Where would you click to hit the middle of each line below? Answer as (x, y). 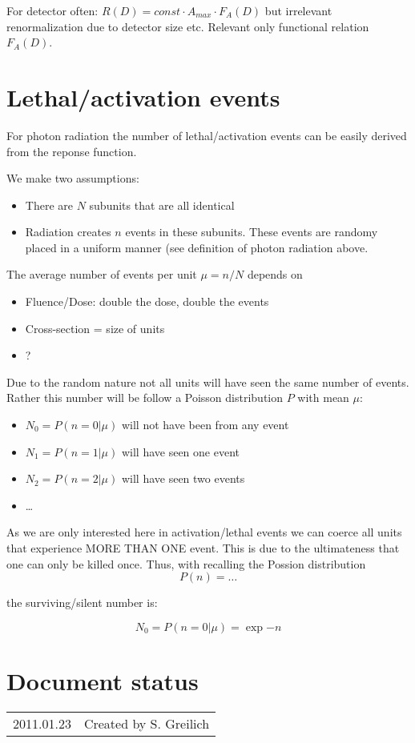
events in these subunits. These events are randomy (252, 232)
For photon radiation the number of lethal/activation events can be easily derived (207, 135)
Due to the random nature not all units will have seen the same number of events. (208, 382)
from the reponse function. (72, 151)
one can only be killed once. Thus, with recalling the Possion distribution (186, 563)
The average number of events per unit (102, 274)
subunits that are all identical (162, 205)
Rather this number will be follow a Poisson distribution (145, 398)
